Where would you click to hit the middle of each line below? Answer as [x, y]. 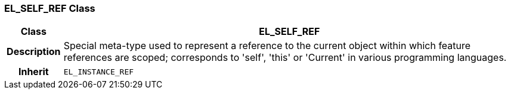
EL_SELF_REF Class [50, 8]
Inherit [33, 72]
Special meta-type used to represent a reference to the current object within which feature [267, 46]
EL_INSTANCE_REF [99, 72]
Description [34, 52]
